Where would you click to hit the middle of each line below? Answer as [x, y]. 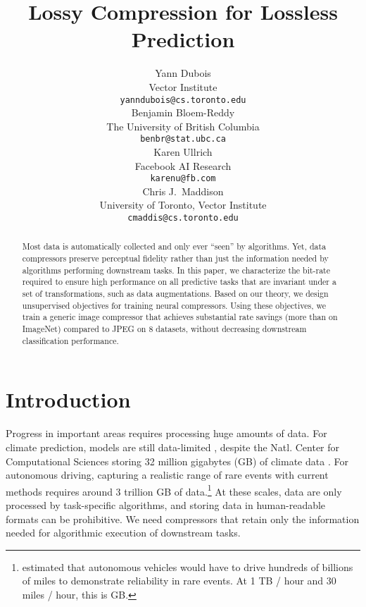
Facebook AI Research [183, 165]
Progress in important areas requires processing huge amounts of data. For [166, 433]
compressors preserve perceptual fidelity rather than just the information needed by [175, 258]
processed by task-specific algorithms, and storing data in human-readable [166, 504]
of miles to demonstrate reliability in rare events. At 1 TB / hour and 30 [179, 581]
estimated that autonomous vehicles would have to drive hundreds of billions [188, 566]
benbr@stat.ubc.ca [183, 139]
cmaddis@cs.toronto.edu [183, 218]
